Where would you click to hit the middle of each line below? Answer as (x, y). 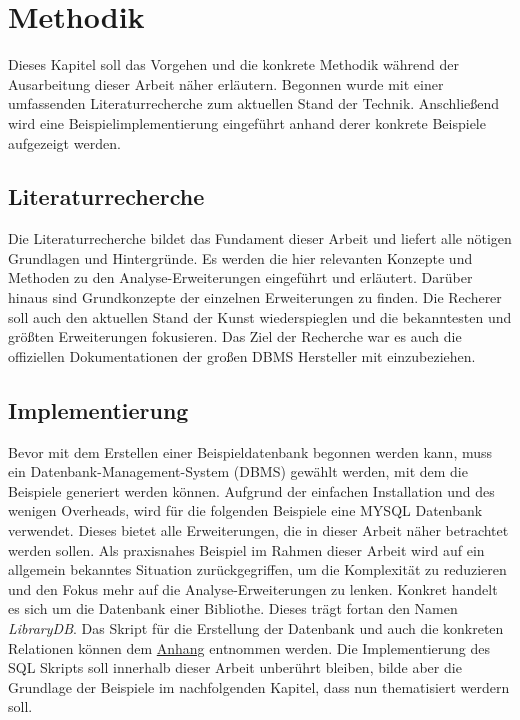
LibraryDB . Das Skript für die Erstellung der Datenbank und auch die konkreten (256, 628)
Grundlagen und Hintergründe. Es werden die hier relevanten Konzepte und (240, 257)
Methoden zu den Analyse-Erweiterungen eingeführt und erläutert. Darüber (240, 277)
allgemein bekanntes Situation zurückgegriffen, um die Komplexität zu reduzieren (257, 569)
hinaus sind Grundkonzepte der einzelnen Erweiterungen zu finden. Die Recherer (255, 297)
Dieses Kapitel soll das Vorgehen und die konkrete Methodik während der (234, 64)
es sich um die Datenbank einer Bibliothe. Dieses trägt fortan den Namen (233, 608)
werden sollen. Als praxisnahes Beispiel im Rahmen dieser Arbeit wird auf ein (246, 549)
